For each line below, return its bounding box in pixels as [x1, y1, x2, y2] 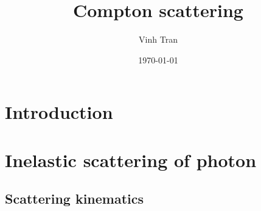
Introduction [5, 99, 113, 124]
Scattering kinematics [5, 189, 144, 208]
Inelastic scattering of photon [5, 147, 257, 172]
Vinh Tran [139, 33, 178, 46]
